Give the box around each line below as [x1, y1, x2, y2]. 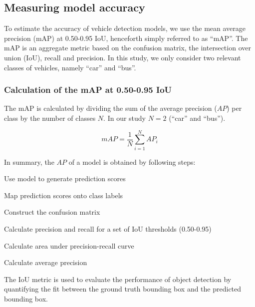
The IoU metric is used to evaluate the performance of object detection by [4, 274, 232, 284]
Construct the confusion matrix [4, 207, 100, 217]
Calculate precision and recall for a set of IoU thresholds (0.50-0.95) [4, 224, 212, 234]
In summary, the [4, 156, 54, 167]
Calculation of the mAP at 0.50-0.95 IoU [4, 83, 172, 96]
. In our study [103, 112, 146, 123]
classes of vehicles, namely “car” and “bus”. [4, 62, 136, 72]
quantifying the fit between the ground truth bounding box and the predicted [4, 284, 242, 294]
